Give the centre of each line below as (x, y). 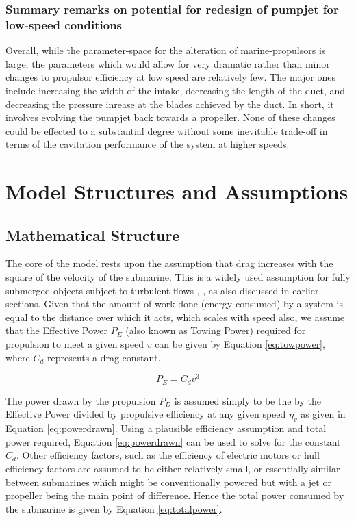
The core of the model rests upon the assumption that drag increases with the (169, 263)
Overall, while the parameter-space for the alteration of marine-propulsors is (166, 50)
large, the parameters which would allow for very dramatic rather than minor (168, 63)
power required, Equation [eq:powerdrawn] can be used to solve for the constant (173, 441)
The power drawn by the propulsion (81, 400)
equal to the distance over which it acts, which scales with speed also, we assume (175, 317)
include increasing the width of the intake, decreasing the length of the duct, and (176, 90)
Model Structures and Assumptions (177, 191)
